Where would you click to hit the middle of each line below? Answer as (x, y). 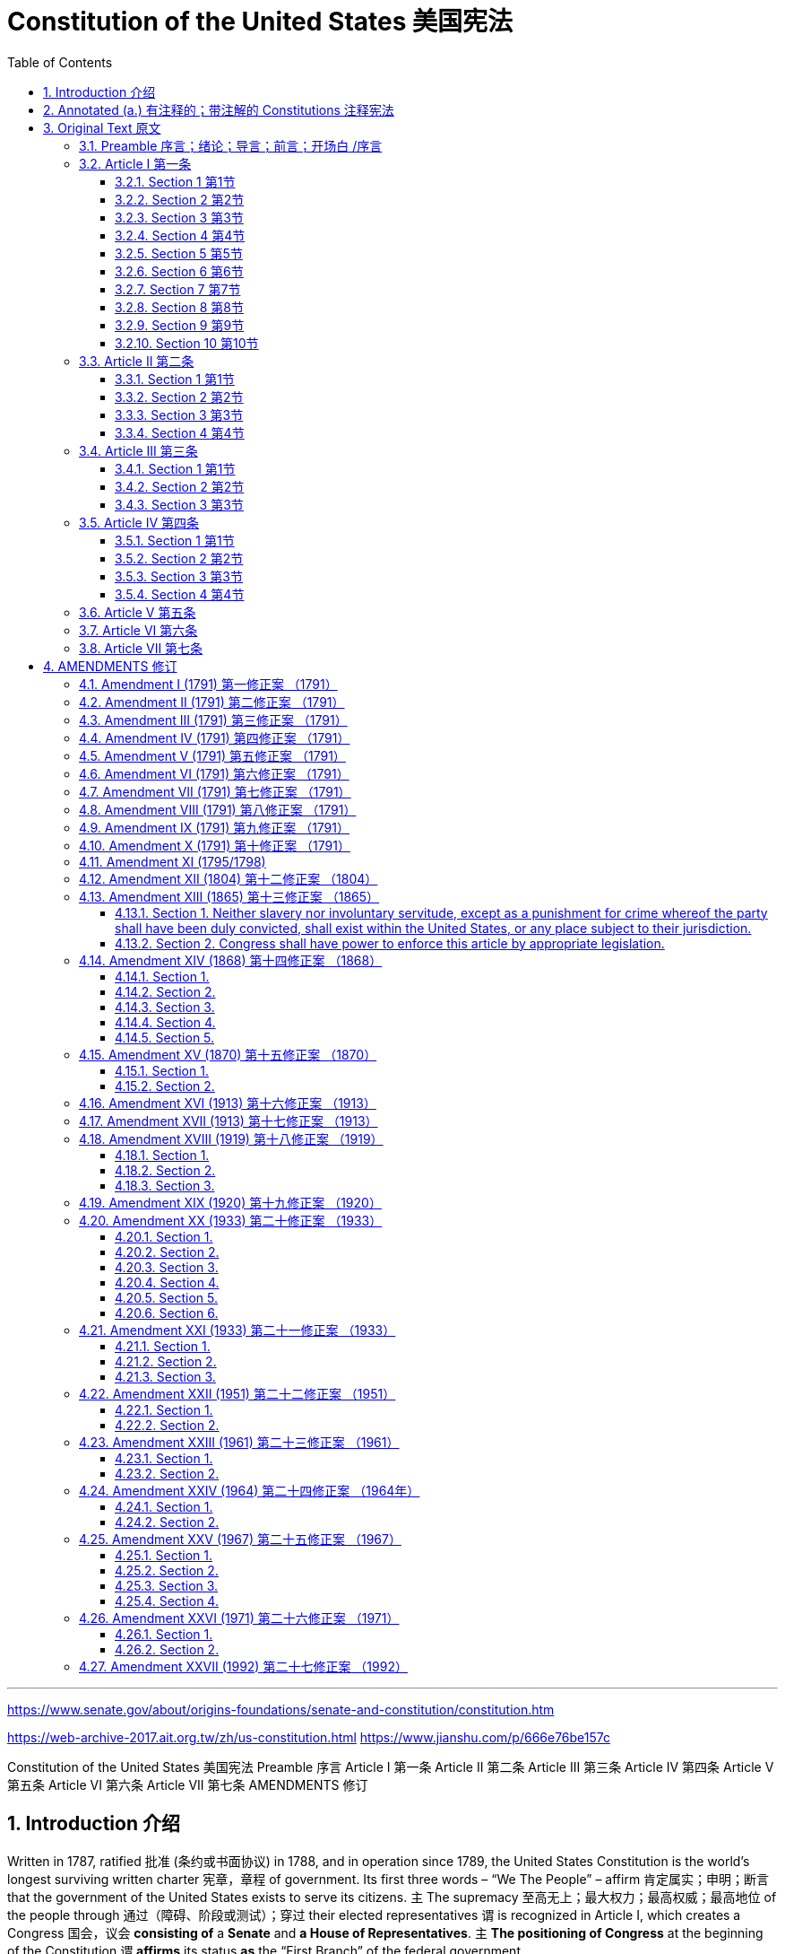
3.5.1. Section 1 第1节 (175, 540)
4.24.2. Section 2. (167, 1522)
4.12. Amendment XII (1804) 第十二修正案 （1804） (229, 878)
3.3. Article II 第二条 (137, 361)
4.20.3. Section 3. (167, 1267)
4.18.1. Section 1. (162, 1155)
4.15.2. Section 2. (165, 1086)
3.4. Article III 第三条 (138, 450)
